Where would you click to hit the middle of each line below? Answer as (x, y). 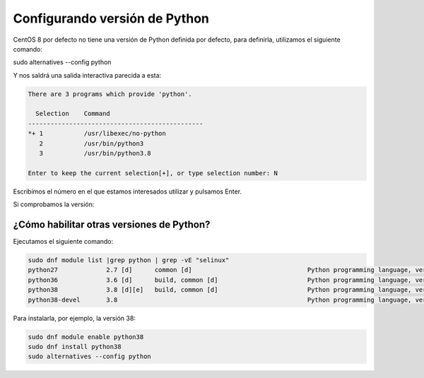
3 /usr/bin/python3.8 (95, 153)
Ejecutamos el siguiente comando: (63, 242)
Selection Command (73, 114)
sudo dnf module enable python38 (86, 337)
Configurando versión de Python (111, 18)
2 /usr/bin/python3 (92, 143)
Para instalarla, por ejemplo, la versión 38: (74, 318)
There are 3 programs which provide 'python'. (110, 94)
